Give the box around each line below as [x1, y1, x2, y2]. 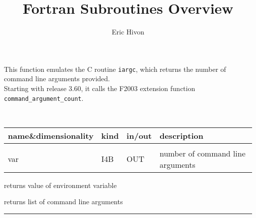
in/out [127, 129, 152, 141]
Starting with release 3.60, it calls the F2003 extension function [4, 83, 195, 93]
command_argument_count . [4, 93, 84, 103]
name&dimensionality [8, 129, 94, 141]
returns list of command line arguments [4, 196, 123, 207]
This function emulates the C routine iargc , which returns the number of [4, 63, 226, 74]
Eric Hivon [112, 27, 144, 37]
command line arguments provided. [4, 73, 110, 84]
